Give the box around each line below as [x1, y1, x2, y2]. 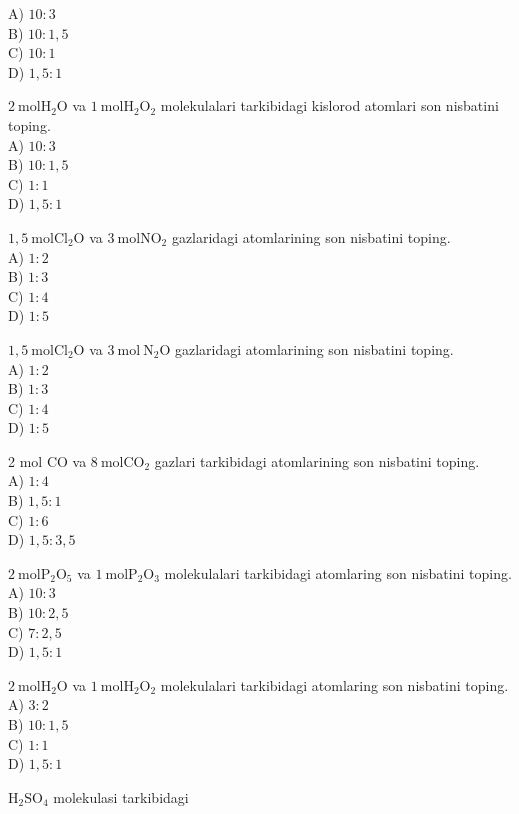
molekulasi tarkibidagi [53, 786, 189, 807]
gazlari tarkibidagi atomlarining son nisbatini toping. [154, 450, 480, 471]
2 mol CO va [8, 450, 87, 471]
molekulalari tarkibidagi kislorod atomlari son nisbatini [160, 95, 499, 116]
